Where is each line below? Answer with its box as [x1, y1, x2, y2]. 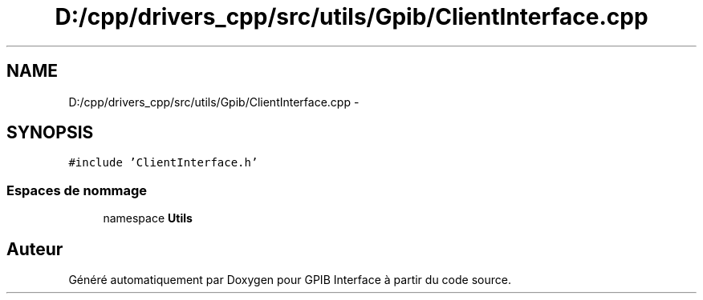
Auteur [6, 238, 63, 259]
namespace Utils [103, 211, 193, 226]
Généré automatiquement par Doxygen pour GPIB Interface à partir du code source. [68, 273, 511, 287]
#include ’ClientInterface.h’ [68, 156, 258, 170]
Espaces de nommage [6, 182, 148, 198]
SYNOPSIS [6, 122, 94, 143]
